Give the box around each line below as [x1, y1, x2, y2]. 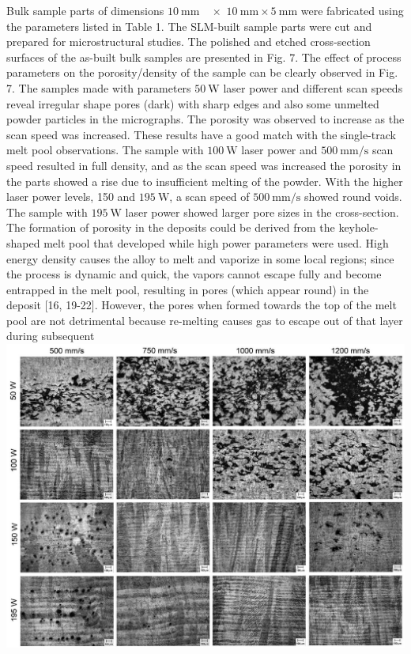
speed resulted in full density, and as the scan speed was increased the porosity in [6, 157, 402, 173]
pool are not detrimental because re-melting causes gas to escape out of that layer [6, 312, 403, 328]
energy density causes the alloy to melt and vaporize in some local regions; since [6, 250, 394, 267]
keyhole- [338, 219, 379, 236]
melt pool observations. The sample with [6, 142, 204, 158]
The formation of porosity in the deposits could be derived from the [6, 219, 335, 236]
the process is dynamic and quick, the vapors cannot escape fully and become [6, 266, 382, 282]
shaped [6, 234, 40, 251]
